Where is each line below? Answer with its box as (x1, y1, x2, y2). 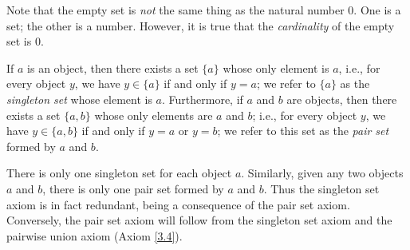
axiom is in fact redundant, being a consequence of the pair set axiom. (6, 196, 350, 212)
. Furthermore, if (162, 90, 243, 107)
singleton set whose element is (6, 90, 152, 107)
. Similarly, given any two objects (241, 165, 404, 181)
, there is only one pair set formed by (42, 180, 224, 196)
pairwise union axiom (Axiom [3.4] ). (6, 227, 183, 244)
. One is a (353, 2, 401, 18)
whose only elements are (94, 106, 213, 123)
